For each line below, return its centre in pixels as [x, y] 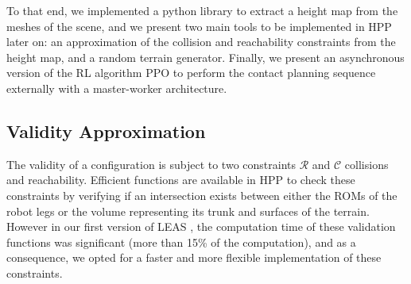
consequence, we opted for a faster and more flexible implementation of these [194, 257]
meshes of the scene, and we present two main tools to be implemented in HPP [199, 26]
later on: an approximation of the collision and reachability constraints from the [201, 42]
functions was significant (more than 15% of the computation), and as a [181, 242]
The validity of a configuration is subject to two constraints [151, 164]
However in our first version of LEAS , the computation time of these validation [201, 226]
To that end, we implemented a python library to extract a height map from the [202, 10]
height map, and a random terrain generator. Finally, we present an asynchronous [205, 57]
